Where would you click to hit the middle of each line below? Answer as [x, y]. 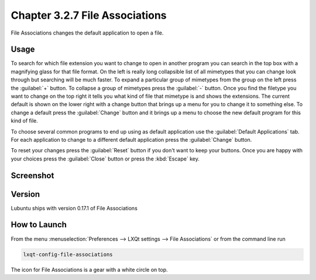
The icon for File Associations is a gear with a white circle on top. [89, 269]
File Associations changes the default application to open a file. [87, 33]
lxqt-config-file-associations [68, 254]
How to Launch [39, 225]
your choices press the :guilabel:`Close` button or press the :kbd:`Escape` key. [105, 159]
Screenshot [32, 175]
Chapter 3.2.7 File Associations [89, 15]
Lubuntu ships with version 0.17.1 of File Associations [74, 208]
